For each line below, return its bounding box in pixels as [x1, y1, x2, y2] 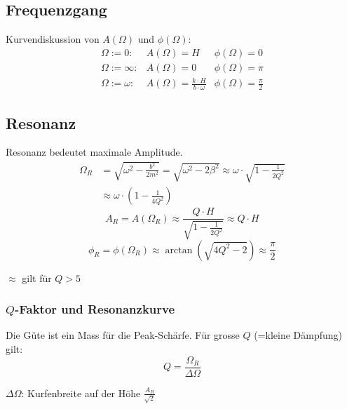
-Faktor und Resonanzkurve [14, 300, 175, 318]
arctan [165, 245, 193, 255]
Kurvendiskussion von [6, 32, 100, 46]
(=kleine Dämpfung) [254, 328, 343, 342]
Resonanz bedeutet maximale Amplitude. [6, 145, 183, 159]
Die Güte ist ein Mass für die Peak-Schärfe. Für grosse [6, 328, 240, 342]
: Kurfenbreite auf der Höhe [21, 385, 141, 400]
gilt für [22, 270, 52, 285]
